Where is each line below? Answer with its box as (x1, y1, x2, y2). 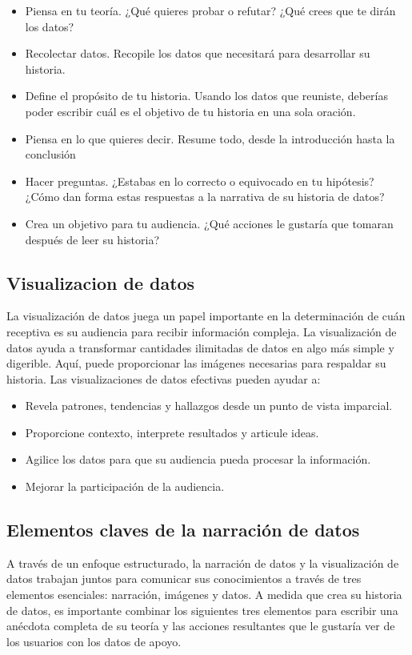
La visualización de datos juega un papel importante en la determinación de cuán (6, 307, 406, 324)
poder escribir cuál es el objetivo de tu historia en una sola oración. (25, 102, 356, 119)
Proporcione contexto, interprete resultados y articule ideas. (25, 424, 319, 440)
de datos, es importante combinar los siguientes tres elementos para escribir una (6, 601, 398, 618)
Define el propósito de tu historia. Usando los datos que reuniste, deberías (25, 87, 388, 104)
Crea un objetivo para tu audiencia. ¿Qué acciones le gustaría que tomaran (25, 215, 394, 231)
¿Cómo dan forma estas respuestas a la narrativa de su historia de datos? (25, 188, 385, 205)
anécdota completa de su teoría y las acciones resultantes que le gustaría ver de (6, 617, 395, 634)
